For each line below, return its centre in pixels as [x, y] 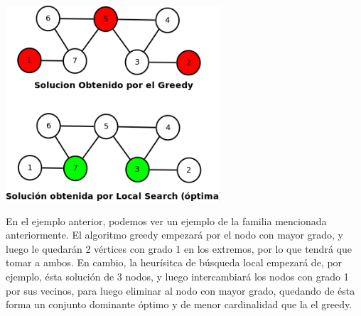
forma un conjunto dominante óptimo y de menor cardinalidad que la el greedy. [179, 304]
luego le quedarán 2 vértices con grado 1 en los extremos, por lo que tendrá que [179, 248]
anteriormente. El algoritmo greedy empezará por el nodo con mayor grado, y [174, 235]
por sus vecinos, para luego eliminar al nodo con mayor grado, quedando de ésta [180, 290]
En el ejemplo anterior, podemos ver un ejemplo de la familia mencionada [166, 220]
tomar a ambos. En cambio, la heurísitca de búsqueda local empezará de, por [174, 262]
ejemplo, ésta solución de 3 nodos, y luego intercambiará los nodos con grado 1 [177, 276]
